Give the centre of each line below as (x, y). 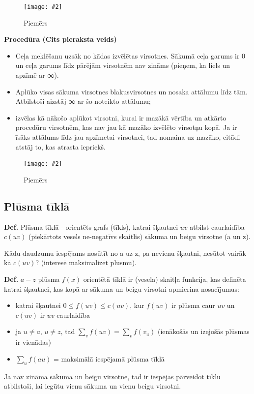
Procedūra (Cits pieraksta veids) (60, 39)
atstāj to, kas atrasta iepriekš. (60, 146)
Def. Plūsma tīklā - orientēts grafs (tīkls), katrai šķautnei (91, 227)
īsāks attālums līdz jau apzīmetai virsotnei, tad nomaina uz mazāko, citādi (128, 137)
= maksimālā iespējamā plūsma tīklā (109, 358)
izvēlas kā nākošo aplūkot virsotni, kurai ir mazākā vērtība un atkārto (121, 117)
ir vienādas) (33, 342)
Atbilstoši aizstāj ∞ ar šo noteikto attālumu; (83, 101)
